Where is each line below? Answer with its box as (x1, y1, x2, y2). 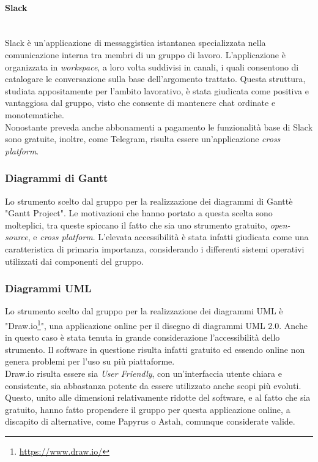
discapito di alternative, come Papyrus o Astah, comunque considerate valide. (5, 415, 295, 428)
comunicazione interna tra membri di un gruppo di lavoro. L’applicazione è (5, 48, 286, 61)
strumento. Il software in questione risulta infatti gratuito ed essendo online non (5, 343, 305, 355)
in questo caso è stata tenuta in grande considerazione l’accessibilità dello (5, 331, 280, 344)
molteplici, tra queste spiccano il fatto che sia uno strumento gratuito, (5, 218, 267, 231)
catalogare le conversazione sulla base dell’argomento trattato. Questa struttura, (5, 72, 306, 85)
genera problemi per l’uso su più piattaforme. (5, 355, 175, 368)
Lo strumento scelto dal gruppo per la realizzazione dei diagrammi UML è (5, 305, 283, 317)
